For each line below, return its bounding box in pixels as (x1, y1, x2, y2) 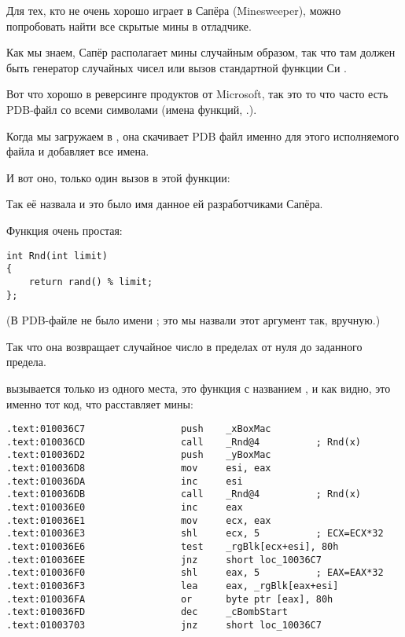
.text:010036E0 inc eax (6, 502, 243, 514)
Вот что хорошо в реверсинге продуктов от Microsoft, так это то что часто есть (6, 86, 388, 102)
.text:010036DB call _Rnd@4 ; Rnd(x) (6, 489, 362, 500)
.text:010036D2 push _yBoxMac (6, 449, 271, 461)
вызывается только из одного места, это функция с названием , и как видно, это (6, 379, 391, 396)
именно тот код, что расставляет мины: (6, 395, 193, 412)
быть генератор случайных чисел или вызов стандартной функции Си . (6, 59, 347, 75)
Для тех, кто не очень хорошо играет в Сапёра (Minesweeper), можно (6, 2, 341, 18)
